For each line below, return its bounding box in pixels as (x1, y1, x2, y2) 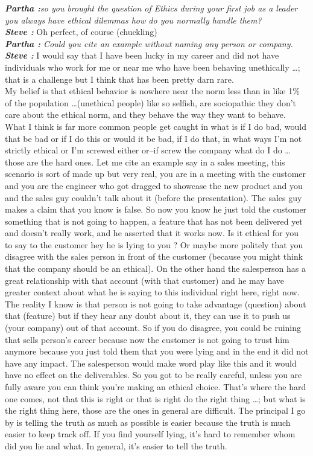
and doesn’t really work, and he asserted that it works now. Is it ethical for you (5, 226, 299, 239)
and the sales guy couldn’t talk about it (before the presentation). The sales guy (5, 191, 302, 204)
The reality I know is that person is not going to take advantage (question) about (5, 297, 306, 310)
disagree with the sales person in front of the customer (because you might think (5, 250, 303, 263)
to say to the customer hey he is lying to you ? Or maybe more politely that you (5, 238, 303, 251)
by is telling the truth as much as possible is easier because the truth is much (5, 416, 291, 428)
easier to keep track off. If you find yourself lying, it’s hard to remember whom (5, 428, 296, 440)
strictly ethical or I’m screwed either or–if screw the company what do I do (5, 144, 282, 156)
